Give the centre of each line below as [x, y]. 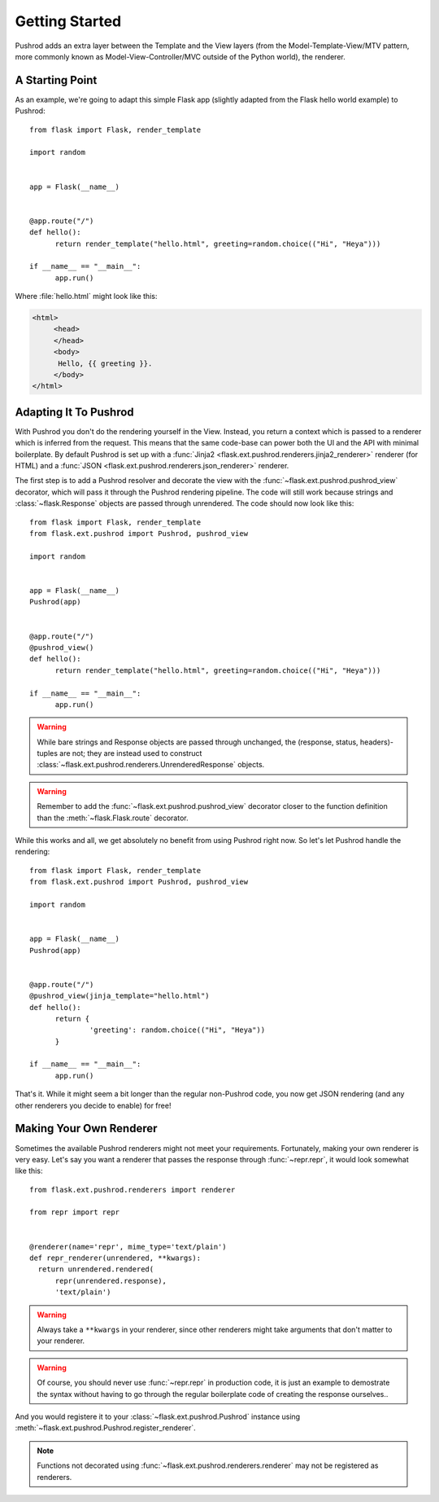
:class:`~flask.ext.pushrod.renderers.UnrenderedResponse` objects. [151, 765]
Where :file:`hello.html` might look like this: [86, 296]
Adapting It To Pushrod [74, 412]
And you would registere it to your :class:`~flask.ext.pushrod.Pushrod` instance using [158, 1416]
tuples [48, 753]
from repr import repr [75, 1212]
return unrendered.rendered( [96, 1269]
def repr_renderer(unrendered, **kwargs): [115, 1258]
